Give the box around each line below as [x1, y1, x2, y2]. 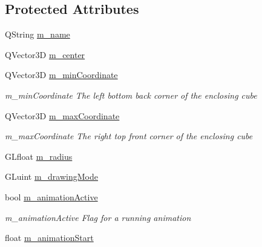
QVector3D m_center [5, 48, 85, 61]
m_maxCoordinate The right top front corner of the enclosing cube [5, 130, 253, 142]
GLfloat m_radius [5, 150, 73, 162]
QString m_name [5, 28, 70, 41]
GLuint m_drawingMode [5, 170, 98, 183]
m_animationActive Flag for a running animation [5, 211, 191, 223]
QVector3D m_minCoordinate [5, 68, 118, 81]
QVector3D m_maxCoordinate [5, 109, 120, 122]
